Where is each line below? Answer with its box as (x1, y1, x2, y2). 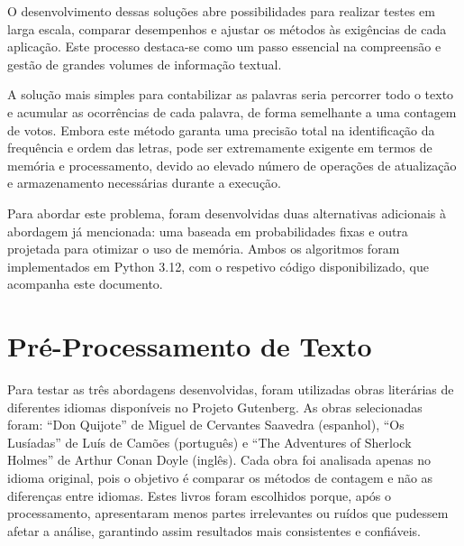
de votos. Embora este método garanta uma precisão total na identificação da (7, 120, 435, 139)
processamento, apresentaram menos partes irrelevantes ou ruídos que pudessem (7, 504, 449, 523)
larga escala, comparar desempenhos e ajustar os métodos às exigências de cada (7, 19, 447, 38)
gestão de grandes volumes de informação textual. (7, 54, 282, 73)
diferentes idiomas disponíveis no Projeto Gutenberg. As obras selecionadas (7, 397, 423, 416)
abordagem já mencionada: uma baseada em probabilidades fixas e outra (7, 221, 408, 240)
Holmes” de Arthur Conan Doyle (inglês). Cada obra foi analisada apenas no (7, 450, 432, 469)
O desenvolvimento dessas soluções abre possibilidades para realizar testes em (7, 2, 435, 20)
